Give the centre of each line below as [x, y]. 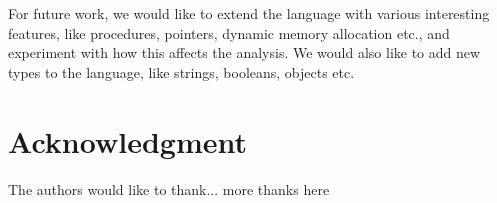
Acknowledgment [127, 140]
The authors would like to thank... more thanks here [169, 188]
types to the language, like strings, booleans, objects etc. [181, 71]
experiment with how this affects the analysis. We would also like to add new [244, 52]
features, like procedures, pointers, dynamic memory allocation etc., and [229, 32]
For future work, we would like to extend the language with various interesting [249, 13]
